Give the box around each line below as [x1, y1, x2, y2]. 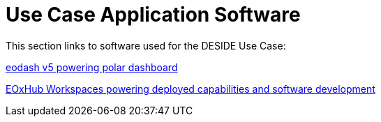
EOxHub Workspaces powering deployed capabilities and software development [6, 82, 375, 95]
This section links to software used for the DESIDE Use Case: [6, 39, 286, 52]
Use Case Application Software [6, 3, 301, 26]
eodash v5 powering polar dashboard [6, 61, 178, 73]
